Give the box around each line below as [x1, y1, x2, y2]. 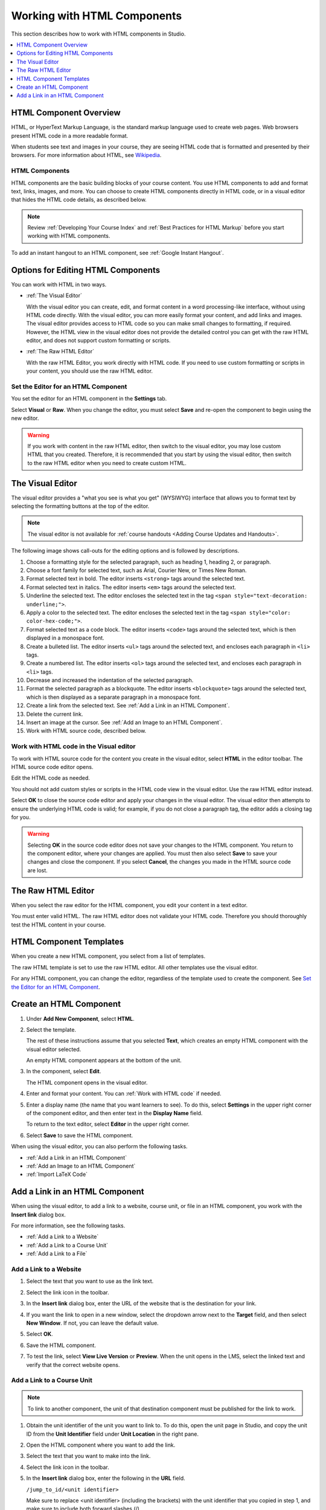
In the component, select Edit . [26, 1068, 101, 1075]
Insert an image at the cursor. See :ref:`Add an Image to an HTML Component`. [26, 719, 223, 726]
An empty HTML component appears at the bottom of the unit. [26, 1057, 182, 1064]
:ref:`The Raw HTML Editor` [26, 348, 95, 355]
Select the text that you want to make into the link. [26, 1453, 151, 1460]
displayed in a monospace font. [26, 634, 105, 641]
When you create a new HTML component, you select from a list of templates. [11, 953, 205, 960]
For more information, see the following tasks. [11, 1222, 126, 1229]
